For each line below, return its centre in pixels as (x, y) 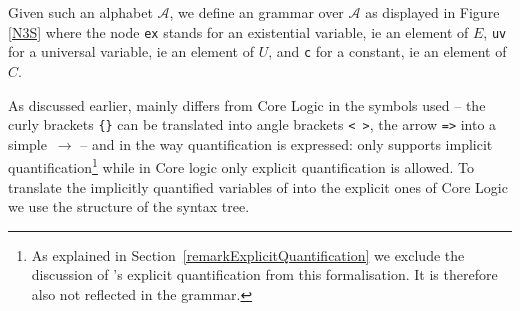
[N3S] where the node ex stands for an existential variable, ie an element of (238, 31)
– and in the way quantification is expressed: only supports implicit (286, 143)
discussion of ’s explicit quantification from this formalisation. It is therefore (264, 274)
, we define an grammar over (256, 12)
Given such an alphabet (80, 12)
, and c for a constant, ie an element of (387, 51)
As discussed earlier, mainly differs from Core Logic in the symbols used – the (247, 104)
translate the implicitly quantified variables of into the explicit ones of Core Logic (258, 186)
